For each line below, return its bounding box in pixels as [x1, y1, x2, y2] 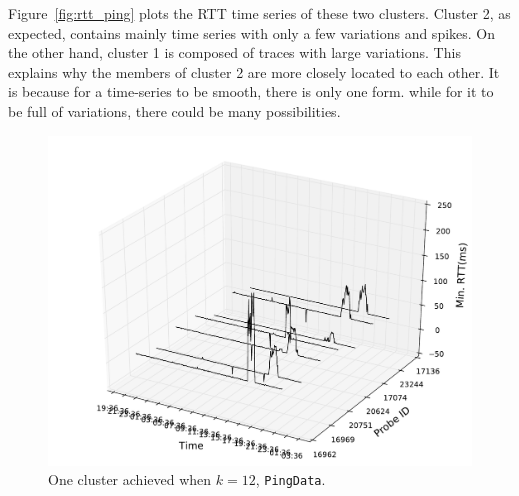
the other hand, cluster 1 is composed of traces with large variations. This [8, 42, 461, 63]
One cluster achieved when [48, 469, 212, 490]
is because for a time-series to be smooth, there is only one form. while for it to [8, 81, 494, 102]
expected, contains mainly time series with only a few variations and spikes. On [8, 22, 496, 43]
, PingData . [255, 469, 326, 490]
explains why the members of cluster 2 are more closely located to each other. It [8, 61, 500, 82]
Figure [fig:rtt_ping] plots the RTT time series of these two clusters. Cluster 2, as [8, 3, 511, 23]
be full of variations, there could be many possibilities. [8, 100, 341, 121]
